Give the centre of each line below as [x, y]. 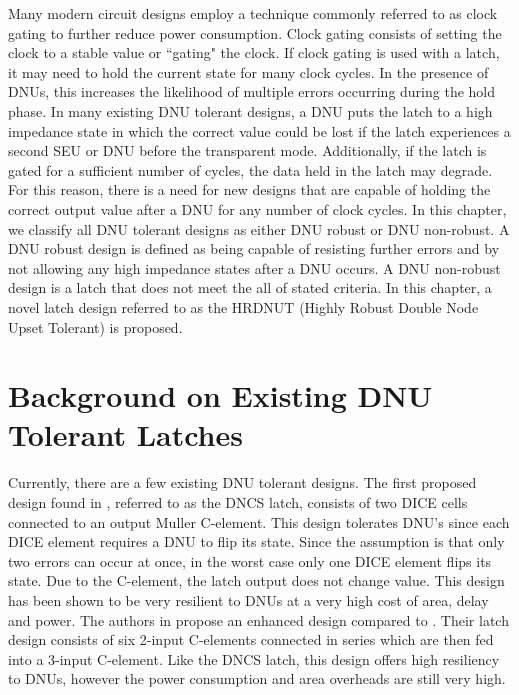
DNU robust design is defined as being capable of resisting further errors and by [254, 248]
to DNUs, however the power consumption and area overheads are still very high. [257, 678]
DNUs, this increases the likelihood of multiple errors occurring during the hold [252, 91]
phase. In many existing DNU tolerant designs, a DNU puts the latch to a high [250, 110]
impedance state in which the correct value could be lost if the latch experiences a [259, 130]
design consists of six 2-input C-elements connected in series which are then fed [251, 639]
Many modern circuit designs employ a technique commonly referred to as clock [253, 13]
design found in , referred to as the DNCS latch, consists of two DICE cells [238, 502]
